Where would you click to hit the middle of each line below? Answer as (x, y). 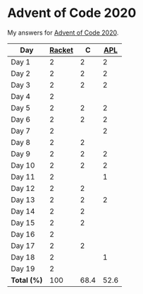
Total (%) (27, 280)
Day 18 (23, 257)
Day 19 (23, 269)
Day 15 (23, 223)
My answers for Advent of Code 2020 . (63, 33)
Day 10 (23, 165)
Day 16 (23, 234)
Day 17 (23, 245)
